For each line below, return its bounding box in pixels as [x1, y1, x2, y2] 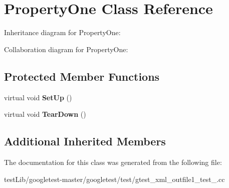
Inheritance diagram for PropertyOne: [4, 27, 121, 38]
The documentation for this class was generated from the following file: [4, 156, 222, 167]
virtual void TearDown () [4, 109, 86, 119]
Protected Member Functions [4, 68, 160, 84]
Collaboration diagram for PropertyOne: [4, 44, 128, 54]
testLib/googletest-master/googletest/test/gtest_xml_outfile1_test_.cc [4, 173, 225, 184]
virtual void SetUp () [4, 92, 72, 102]
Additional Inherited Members [4, 133, 166, 149]
